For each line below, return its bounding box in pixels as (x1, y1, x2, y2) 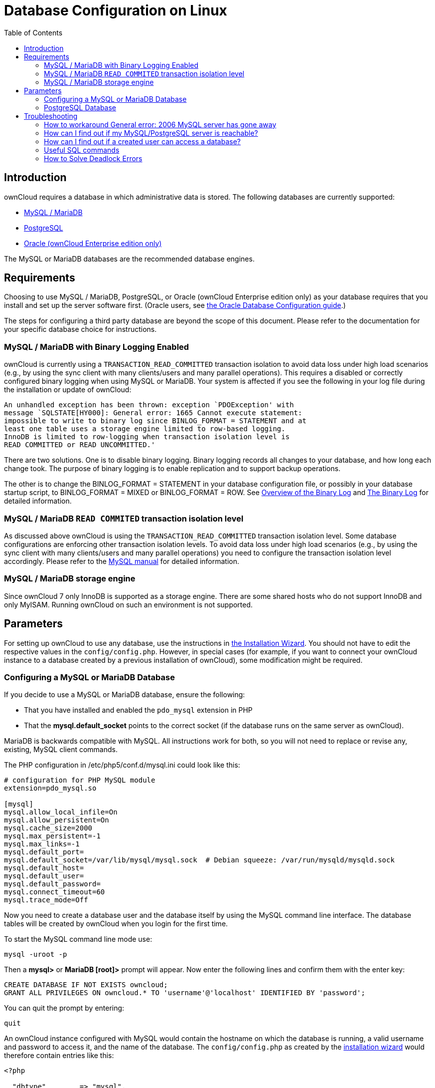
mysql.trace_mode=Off (4, 896, 88, 904)
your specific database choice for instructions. (4, 325, 157, 334)
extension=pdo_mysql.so (4, 784, 97, 793)
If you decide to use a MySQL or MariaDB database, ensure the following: (4, 690, 245, 699)
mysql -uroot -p (4, 950, 67, 959)
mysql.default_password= (4, 880, 101, 888)
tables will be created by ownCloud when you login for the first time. (4, 919, 228, 928)
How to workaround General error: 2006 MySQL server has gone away (44, 120, 277, 129)
